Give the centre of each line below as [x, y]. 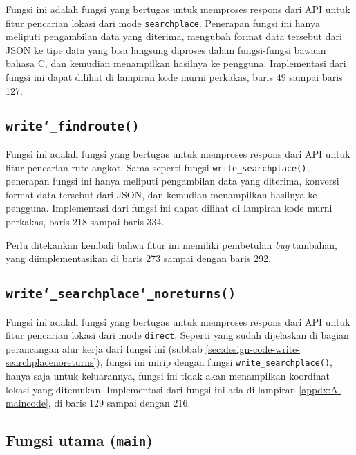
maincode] [27, 403]
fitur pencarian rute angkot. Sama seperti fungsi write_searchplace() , [158, 167]
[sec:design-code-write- [253, 348]
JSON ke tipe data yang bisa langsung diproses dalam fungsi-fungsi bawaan [166, 49]
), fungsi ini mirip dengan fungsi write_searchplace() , [214, 362]
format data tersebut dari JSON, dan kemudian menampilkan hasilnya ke [161, 194]
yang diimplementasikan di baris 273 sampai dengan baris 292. [138, 258]
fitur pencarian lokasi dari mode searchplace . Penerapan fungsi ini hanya [163, 22]
